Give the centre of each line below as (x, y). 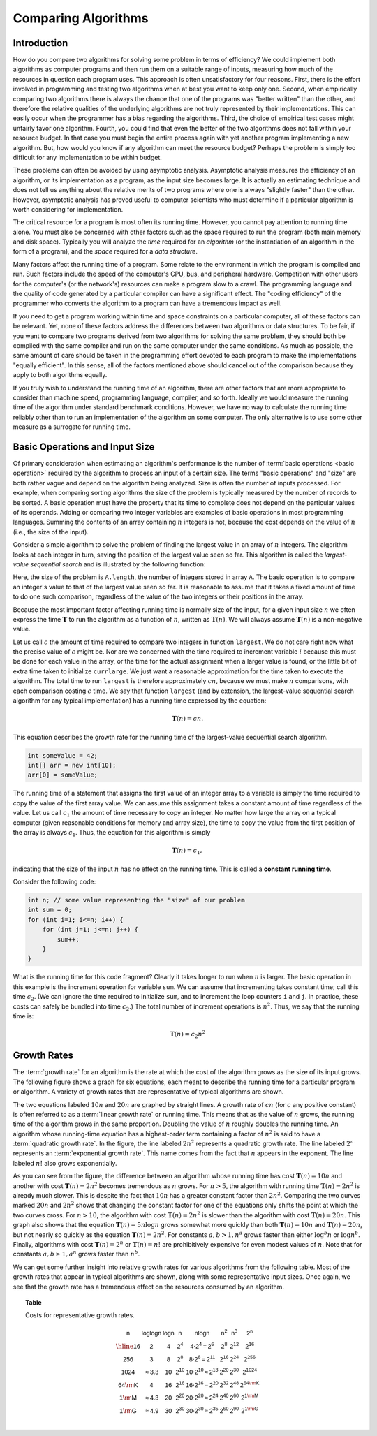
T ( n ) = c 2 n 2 (188, 1034)
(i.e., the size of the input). (51, 532)
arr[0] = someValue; (62, 775)
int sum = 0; (50, 910)
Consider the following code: (54, 882)
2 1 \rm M (250, 1397)
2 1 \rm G (250, 1411)
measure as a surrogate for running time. (72, 427)
